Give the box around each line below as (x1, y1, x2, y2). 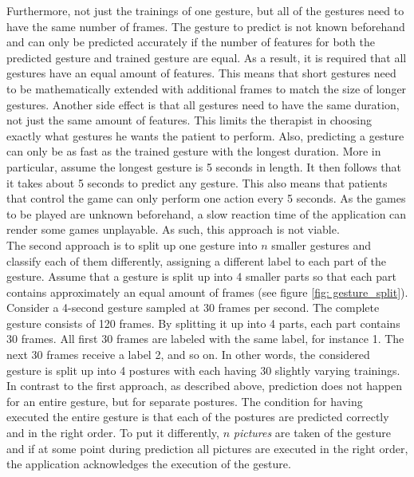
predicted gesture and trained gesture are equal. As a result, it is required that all (6, 49, 407, 65)
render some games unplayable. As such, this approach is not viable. (6, 221, 340, 238)
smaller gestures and (271, 236, 372, 253)
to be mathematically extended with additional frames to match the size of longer (6, 80, 407, 97)
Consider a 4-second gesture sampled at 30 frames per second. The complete (6, 299, 380, 316)
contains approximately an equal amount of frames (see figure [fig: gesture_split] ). (6, 283, 408, 300)
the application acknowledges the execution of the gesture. (6, 455, 291, 472)
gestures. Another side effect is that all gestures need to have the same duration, (6, 96, 400, 112)
